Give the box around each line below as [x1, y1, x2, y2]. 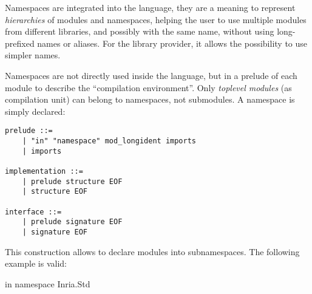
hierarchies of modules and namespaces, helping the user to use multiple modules [5, 13, 307, 26]
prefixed [5, 36, 35, 49]
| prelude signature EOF [22, 217, 123, 227]
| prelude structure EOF [22, 177, 123, 186]
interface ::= [5, 207, 62, 216]
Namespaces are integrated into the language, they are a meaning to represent [5, 1, 296, 13]
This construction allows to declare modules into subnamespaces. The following [5, 245, 300, 258]
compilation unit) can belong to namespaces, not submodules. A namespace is [5, 93, 295, 106]
